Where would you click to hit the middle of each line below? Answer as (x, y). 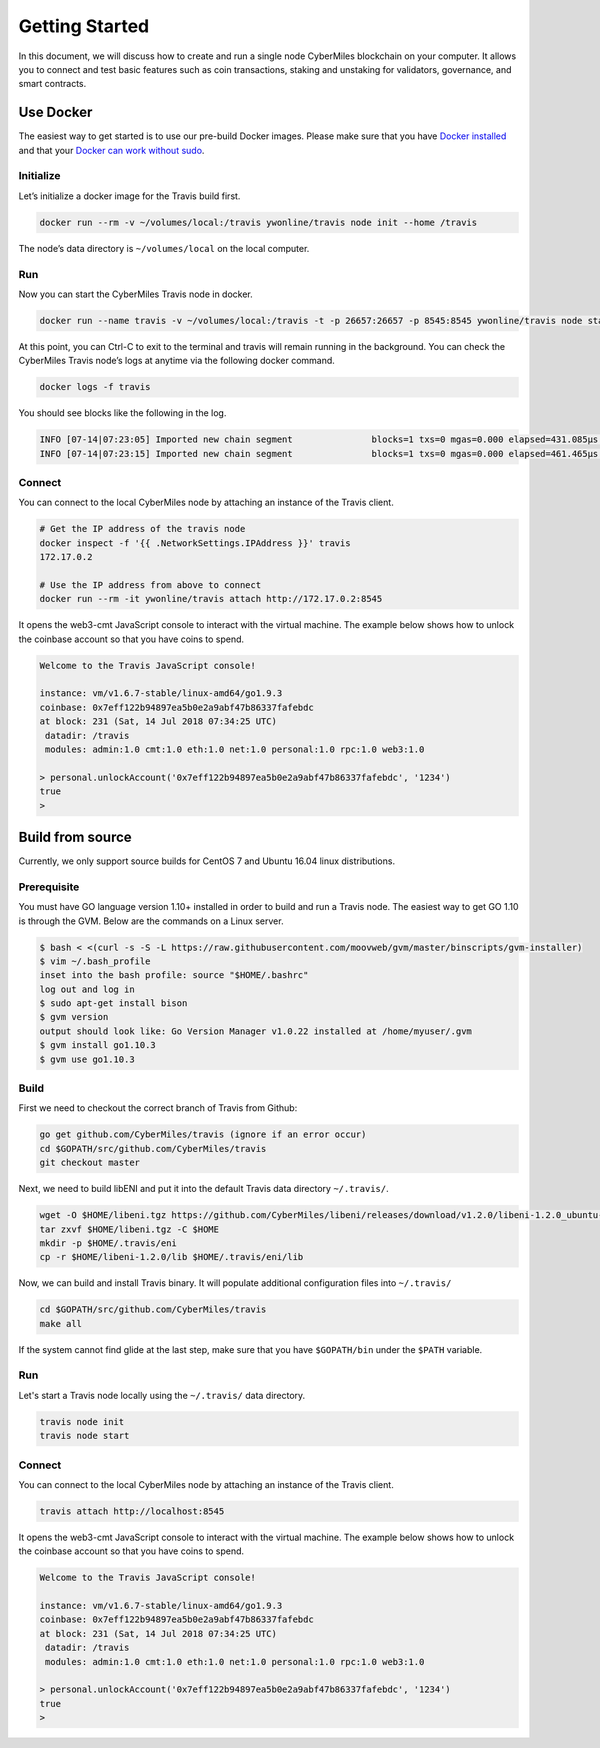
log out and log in (87, 989)
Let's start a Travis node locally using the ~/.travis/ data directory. (162, 1395)
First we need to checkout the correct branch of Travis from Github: (158, 1108)
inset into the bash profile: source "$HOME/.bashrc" (174, 975)
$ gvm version (74, 1017)
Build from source (75, 836)
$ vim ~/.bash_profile (95, 961)
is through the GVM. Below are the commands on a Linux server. (151, 921)
